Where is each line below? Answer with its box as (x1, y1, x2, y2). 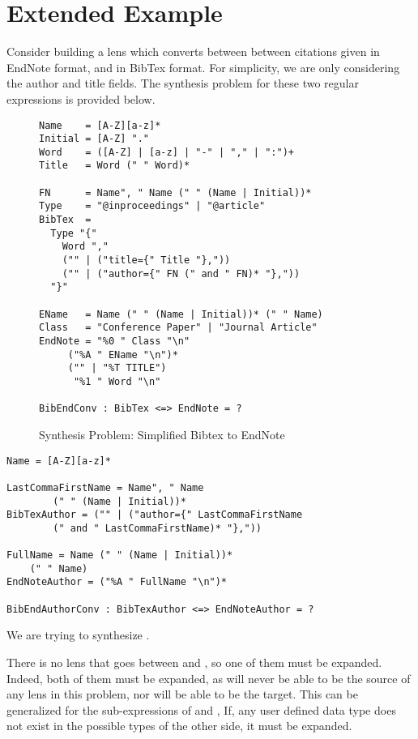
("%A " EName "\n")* (67, 348, 178, 361)
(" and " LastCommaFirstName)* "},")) (53, 522, 262, 534)
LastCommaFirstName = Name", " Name (6, 481, 204, 493)
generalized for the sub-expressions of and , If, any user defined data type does (6, 701, 396, 718)
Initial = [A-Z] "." (39, 133, 150, 145)
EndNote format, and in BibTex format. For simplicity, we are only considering (6, 58, 400, 75)
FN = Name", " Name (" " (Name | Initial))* (39, 186, 312, 199)
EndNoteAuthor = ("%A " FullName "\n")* (6, 576, 228, 588)
